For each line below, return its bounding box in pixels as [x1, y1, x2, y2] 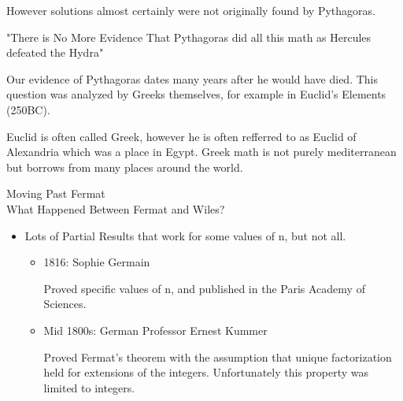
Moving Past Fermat [6, 185, 105, 202]
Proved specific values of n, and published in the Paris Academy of [43, 280, 365, 296]
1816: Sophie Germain [43, 254, 150, 270]
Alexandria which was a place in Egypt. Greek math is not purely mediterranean [6, 143, 397, 160]
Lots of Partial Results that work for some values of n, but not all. [24, 227, 346, 243]
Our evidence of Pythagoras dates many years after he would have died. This [6, 70, 378, 87]
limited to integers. [43, 379, 135, 395]
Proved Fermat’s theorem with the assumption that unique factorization [43, 348, 392, 365]
